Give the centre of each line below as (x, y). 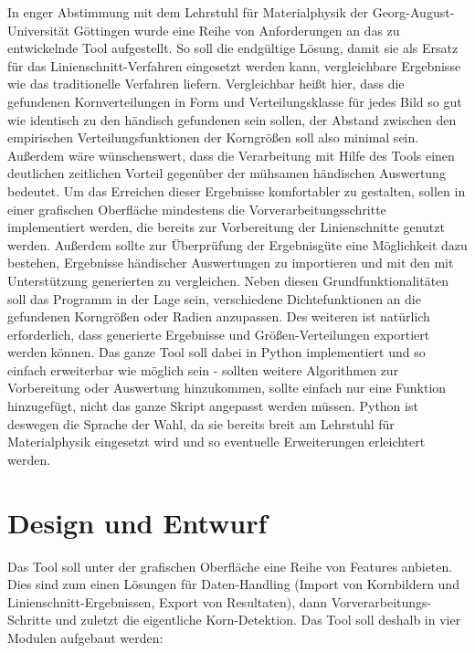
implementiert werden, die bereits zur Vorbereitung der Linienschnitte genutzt (226, 227)
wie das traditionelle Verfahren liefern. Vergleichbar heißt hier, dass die (206, 84)
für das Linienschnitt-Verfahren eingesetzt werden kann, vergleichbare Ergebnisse (234, 65)
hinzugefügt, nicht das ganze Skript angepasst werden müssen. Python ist (213, 406)
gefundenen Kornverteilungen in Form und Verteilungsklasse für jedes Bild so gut (235, 101)
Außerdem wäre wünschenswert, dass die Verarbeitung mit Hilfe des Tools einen (231, 155)
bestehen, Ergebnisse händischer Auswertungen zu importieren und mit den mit (231, 263)
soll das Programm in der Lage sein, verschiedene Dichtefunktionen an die (214, 298)
